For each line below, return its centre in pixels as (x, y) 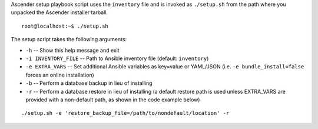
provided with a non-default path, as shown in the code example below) (113, 100)
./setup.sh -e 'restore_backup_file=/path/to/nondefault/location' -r (125, 113)
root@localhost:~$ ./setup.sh (65, 26)
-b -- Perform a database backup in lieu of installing (89, 83)
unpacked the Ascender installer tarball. (59, 12)
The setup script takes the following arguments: (69, 39)
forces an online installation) (60, 75)
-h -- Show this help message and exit (73, 50)
